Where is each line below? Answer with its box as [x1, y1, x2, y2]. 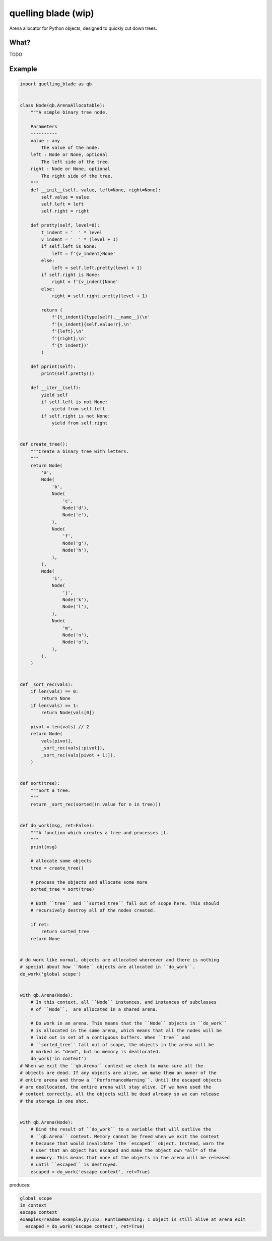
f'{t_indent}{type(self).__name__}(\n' [51, 314, 151, 320]
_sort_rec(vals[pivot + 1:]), [41, 752, 116, 758]
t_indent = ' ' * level [41, 230, 103, 235]
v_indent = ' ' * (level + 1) [41, 237, 118, 242]
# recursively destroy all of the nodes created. [30, 907, 156, 913]
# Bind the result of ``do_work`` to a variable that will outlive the [30, 1126, 212, 1132]
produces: [9, 1181, 31, 1188]
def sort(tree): [20, 780, 60, 786]
